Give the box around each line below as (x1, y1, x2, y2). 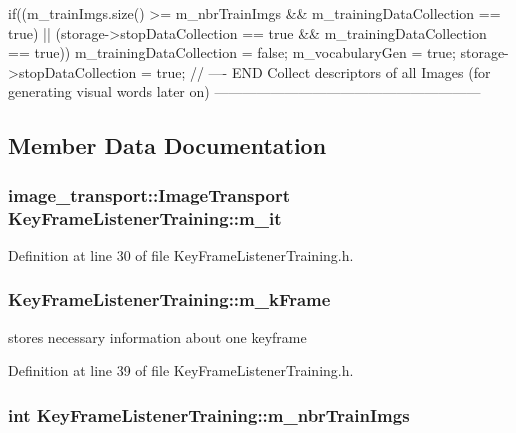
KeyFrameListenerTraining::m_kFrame (8, 287, 331, 312)
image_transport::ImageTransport (8, 182, 290, 207)
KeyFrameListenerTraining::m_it (8, 205, 282, 230)
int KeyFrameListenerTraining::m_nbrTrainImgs (8, 402, 410, 427)
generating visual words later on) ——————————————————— (8, 81, 481, 102)
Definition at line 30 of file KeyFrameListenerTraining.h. (8, 244, 354, 265)
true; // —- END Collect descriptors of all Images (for (156, 61, 491, 82)
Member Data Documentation (8, 130, 327, 161)
